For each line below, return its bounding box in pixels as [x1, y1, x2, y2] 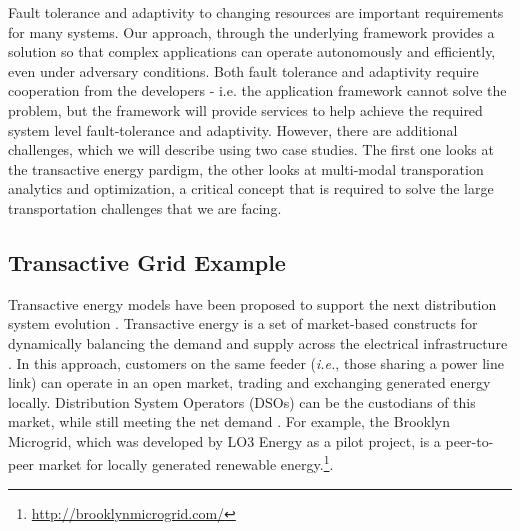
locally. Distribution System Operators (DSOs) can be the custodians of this [8, 391, 476, 412]
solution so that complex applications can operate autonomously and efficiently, [8, 41, 496, 62]
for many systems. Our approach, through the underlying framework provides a [8, 21, 495, 42]
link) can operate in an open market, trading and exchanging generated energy [8, 372, 491, 393]
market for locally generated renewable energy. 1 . [38, 451, 334, 475]
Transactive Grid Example [8, 246, 286, 277]
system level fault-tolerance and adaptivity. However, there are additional [8, 119, 458, 140]
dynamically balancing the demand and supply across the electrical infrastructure [8, 332, 508, 353]
